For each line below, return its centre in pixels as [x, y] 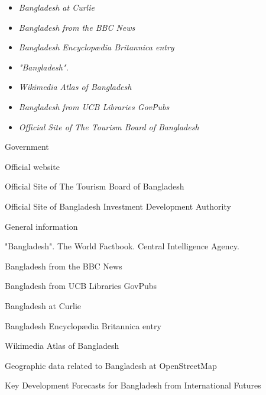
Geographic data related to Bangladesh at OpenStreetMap [111, 365]
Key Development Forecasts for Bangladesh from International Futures [133, 385]
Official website [33, 166]
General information [41, 226]
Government [27, 147]
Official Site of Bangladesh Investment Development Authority [118, 206]
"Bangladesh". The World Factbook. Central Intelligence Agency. [122, 246]
